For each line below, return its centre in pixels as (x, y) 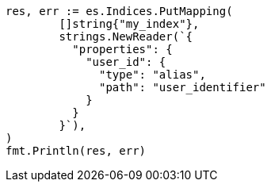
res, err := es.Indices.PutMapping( (119, 11)
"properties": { (122, 49)
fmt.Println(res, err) (76, 151)
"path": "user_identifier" (183, 87)
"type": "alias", (153, 75)
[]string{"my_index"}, (129, 24)
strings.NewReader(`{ (126, 36)
